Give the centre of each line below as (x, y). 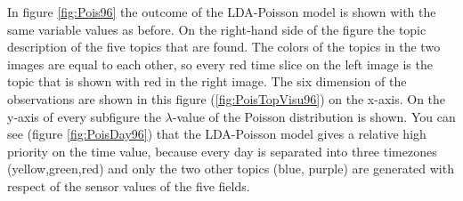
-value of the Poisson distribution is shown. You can (314, 116)
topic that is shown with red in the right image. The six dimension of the (207, 81)
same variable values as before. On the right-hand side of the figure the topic (217, 29)
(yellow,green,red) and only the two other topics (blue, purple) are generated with (231, 169)
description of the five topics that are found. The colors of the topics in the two (224, 47)
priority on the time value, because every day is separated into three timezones (222, 151)
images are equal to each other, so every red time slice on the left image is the (220, 64)
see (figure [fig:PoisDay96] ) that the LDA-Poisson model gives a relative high (217, 134)
